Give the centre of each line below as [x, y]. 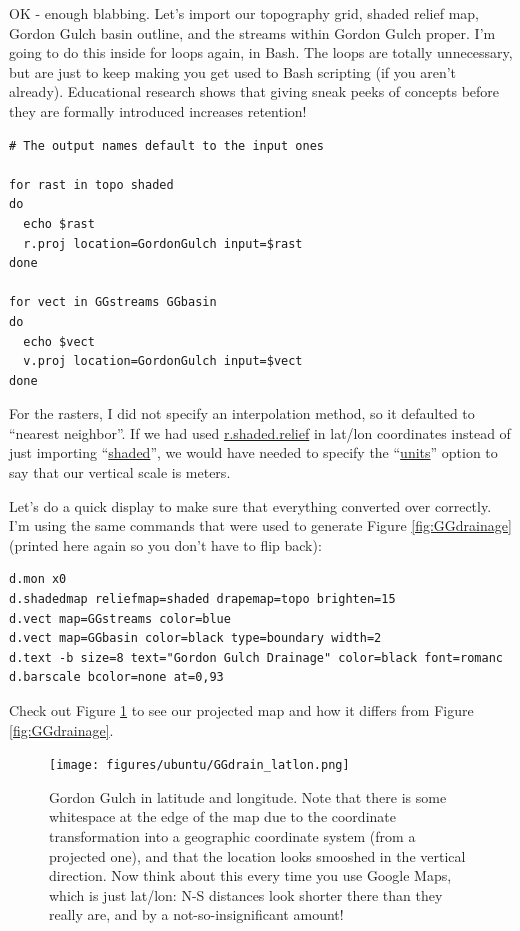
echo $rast [59, 223]
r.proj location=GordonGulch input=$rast [163, 243]
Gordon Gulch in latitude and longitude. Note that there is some [248, 796]
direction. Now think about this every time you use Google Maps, [250, 875]
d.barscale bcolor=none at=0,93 [116, 677]
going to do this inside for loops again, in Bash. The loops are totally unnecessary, [261, 52]
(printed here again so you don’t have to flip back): [165, 544]
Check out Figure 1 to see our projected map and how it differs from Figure [241, 710]
